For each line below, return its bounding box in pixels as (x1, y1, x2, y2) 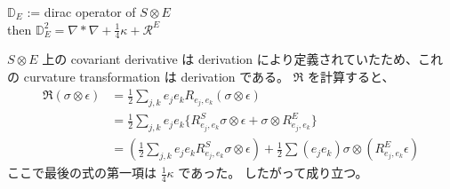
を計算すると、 (308, 67, 395, 86)
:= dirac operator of (27, 3, 136, 20)
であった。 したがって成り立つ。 (178, 163, 368, 182)
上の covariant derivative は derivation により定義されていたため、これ (42, 50, 444, 68)
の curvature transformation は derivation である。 (7, 67, 290, 86)
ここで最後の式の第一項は (7, 163, 157, 182)
